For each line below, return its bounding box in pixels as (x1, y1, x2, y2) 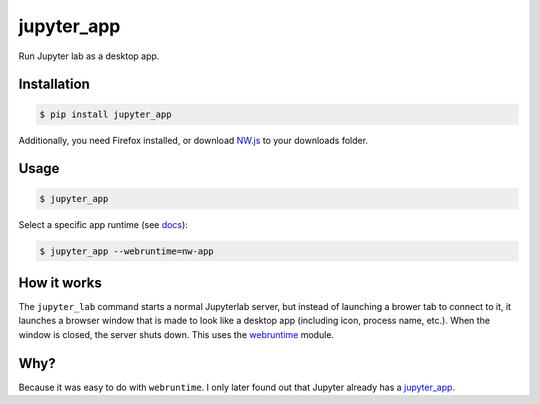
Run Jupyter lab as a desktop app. (18, 50, 160, 62)
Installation (18, 76, 90, 93)
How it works (18, 274, 102, 291)
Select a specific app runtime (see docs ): (18, 218, 189, 230)
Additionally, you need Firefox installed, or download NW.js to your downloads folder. (18, 134, 369, 146)
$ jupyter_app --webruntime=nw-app (39, 245, 214, 257)
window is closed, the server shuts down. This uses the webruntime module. (18, 328, 335, 340)
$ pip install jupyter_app (39, 108, 172, 120)
